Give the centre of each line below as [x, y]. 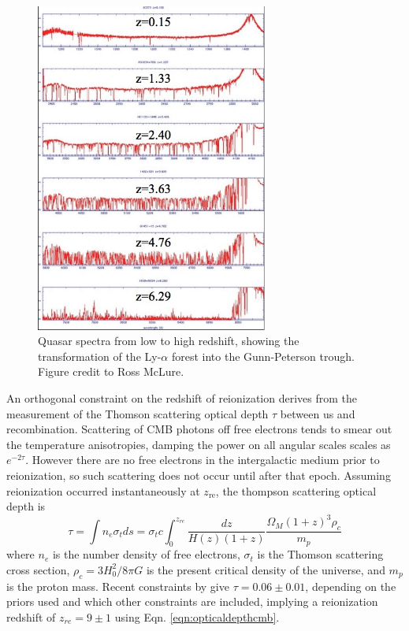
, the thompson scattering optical [296, 490]
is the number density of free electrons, [146, 554]
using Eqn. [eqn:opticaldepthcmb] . [197, 616]
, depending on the [351, 586]
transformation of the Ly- [100, 356]
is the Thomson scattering [320, 554]
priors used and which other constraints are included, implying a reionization [192, 601]
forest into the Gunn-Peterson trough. [263, 356]
